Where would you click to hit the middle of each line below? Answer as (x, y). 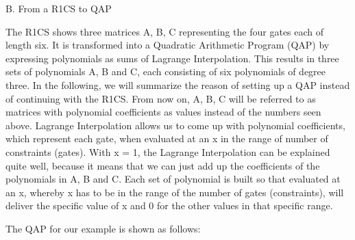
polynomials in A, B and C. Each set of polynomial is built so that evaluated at (173, 179)
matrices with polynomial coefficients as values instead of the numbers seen (163, 112)
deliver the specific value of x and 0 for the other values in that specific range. (169, 205)
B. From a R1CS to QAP (59, 8)
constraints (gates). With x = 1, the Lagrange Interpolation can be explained (168, 151)
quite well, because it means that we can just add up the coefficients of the (163, 165)
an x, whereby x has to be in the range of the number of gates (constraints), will (175, 192)
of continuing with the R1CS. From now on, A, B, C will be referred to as (161, 98)
